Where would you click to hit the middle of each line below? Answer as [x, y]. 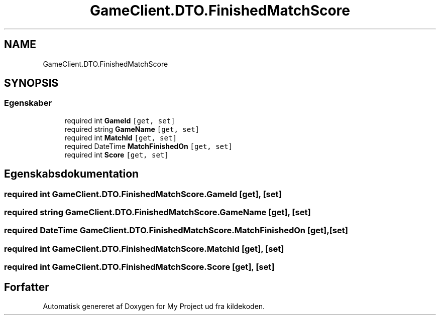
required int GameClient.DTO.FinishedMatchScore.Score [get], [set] [139, 267]
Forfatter [27, 287]
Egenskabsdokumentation [72, 174]
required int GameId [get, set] [120, 120]
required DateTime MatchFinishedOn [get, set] [148, 146]
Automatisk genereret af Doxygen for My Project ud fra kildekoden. [154, 306]
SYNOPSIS [31, 83]
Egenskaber [28, 103]
